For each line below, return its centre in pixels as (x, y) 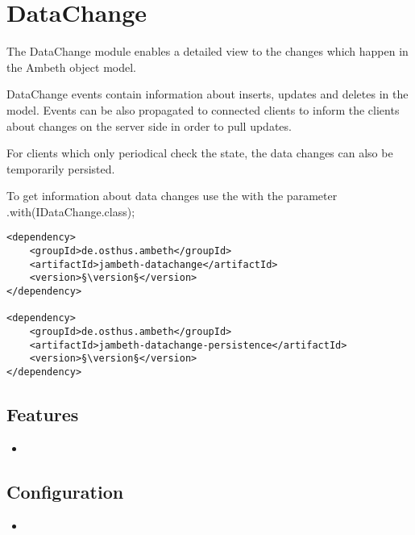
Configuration (65, 491)
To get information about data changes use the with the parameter (172, 196)
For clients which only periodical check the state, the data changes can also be (200, 153)
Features (43, 414)
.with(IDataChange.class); (71, 211)
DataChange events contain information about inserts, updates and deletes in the (207, 94)
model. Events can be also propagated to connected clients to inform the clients (203, 109)
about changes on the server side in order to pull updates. (149, 125)
